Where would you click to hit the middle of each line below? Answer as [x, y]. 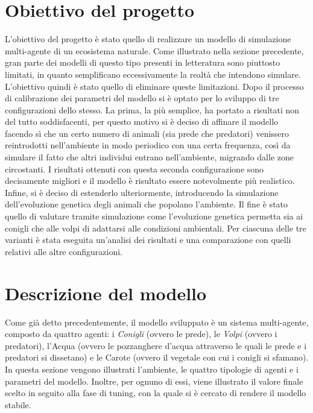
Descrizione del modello [106, 293]
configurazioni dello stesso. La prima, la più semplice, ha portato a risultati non [152, 109]
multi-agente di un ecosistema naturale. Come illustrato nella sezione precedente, [154, 50]
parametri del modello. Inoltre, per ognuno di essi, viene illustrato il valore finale [154, 381]
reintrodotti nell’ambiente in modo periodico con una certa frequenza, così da [148, 145]
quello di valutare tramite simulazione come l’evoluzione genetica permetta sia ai [154, 216]
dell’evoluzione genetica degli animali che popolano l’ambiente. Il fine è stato [147, 204]
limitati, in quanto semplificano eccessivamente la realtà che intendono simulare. [153, 74]
